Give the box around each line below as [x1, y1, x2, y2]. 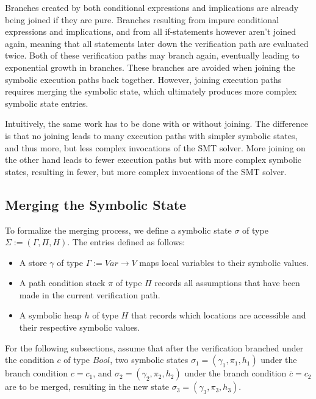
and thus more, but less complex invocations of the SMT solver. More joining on [5, 141, 306, 154]
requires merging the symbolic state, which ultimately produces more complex [5, 85, 297, 98]
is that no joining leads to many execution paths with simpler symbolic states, [5, 129, 298, 142]
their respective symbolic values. [19, 321, 140, 334]
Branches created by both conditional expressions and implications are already [5, 1, 299, 13]
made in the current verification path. [19, 288, 160, 301]
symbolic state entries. [5, 96, 88, 109]
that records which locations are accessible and [131, 309, 306, 322]
